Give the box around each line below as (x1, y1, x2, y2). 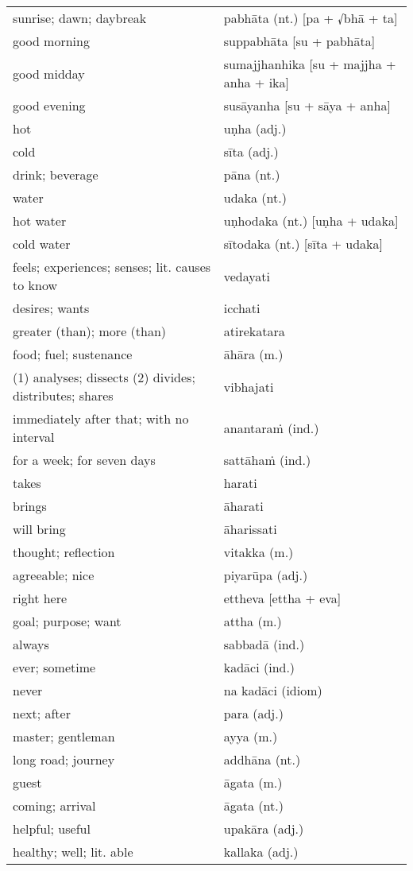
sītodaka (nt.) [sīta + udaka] (223, 234, 383, 253)
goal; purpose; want (13, 612, 122, 630)
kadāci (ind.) (223, 658, 295, 676)
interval (13, 428, 55, 446)
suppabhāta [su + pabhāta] (223, 32, 376, 50)
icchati (223, 299, 261, 317)
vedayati (223, 266, 270, 285)
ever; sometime (13, 658, 96, 676)
